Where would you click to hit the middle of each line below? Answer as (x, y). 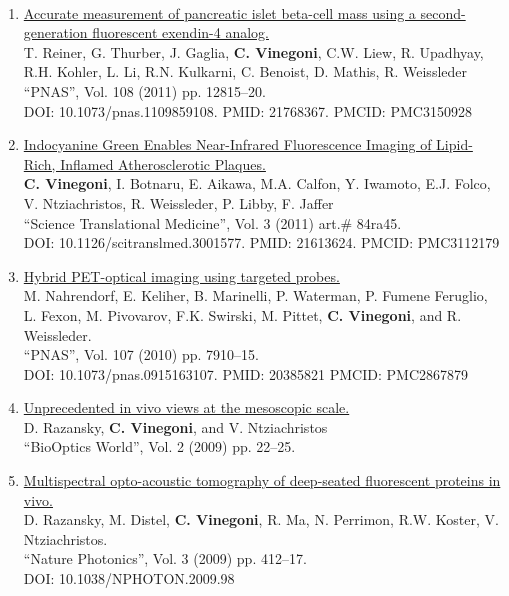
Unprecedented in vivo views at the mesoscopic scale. (186, 407)
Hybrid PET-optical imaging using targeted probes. (181, 275)
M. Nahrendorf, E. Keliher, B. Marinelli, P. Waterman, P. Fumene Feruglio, (255, 295)
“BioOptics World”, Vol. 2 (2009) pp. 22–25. (159, 446)
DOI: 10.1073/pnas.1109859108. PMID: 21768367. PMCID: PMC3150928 (247, 110)
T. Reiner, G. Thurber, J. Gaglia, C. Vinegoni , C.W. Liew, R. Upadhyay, (253, 51)
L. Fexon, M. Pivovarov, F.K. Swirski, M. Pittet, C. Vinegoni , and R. (242, 314)
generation (55, 32)
